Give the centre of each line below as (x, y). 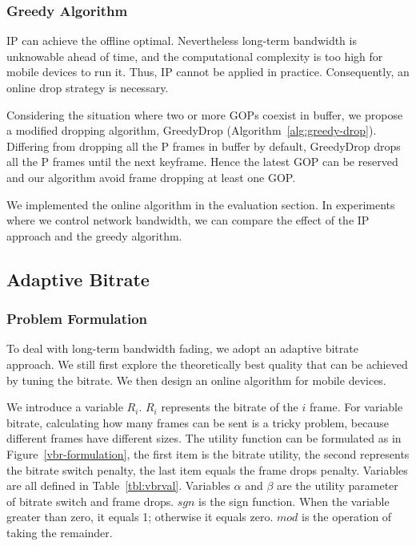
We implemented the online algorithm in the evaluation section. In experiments (201, 204)
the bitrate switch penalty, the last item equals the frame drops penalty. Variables (207, 469)
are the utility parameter (338, 485)
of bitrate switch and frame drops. (90, 501)
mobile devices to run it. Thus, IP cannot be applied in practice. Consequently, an (208, 72)
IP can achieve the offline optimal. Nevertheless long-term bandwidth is (182, 40)
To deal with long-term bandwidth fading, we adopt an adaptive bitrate (182, 348)
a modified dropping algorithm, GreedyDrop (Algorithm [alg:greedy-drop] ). (192, 130)
